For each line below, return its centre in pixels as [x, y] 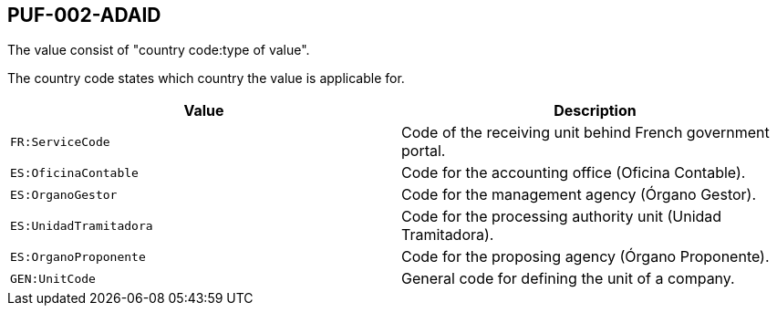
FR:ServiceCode [60, 141]
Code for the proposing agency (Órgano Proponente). [585, 257]
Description [595, 111]
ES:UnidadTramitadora [82, 225]
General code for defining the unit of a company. [568, 279]
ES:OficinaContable [74, 172]
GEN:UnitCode [53, 278]
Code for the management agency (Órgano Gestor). [579, 195]
